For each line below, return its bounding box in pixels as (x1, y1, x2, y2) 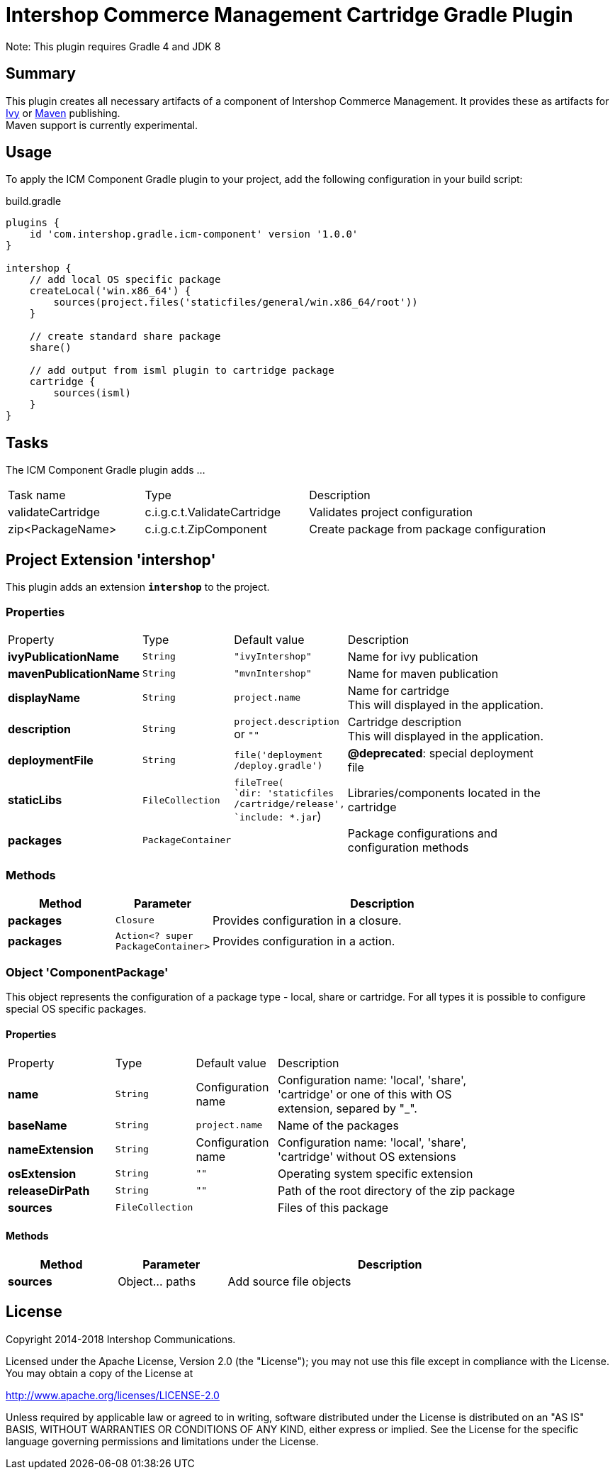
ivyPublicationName (8, 649, 120, 664)
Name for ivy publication (347, 649, 478, 664)
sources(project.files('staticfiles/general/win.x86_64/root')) (53, 296, 418, 308)
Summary (6, 65, 76, 83)
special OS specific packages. (6, 1003, 147, 1015)
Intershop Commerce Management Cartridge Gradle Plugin (6, 3, 573, 27)
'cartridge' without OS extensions (278, 1149, 456, 1164)
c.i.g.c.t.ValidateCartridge (145, 505, 281, 520)
